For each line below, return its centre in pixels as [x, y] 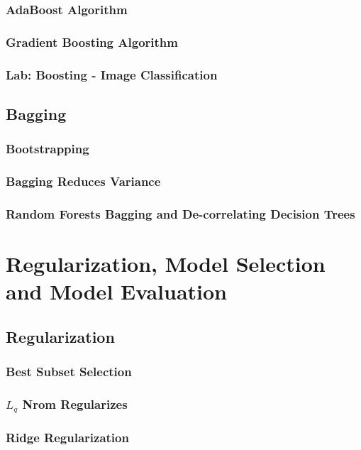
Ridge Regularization [67, 437]
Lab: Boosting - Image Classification [112, 74]
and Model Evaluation [116, 291]
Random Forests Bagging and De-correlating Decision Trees [180, 213]
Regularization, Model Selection [166, 264]
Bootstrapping [48, 149]
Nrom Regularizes [75, 404]
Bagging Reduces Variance [83, 181]
